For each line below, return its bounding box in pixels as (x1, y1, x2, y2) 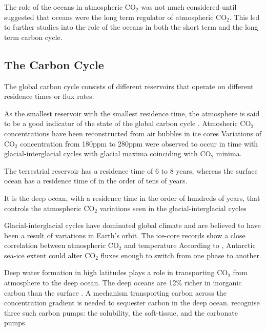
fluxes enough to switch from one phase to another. (100, 250, 261, 260)
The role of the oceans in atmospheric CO (4, 2, 136, 12)
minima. (216, 148, 242, 159)
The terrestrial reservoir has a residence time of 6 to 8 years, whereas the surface (4, 165, 258, 176)
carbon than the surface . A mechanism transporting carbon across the (4, 287, 227, 298)
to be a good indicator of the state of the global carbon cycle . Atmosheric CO (4, 118, 251, 129)
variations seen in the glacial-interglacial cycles (99, 202, 247, 213)
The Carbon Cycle (4, 56, 104, 72)
